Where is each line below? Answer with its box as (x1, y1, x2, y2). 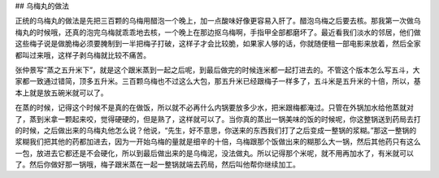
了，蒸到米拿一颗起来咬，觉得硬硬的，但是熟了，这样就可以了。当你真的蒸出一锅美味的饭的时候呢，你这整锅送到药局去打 (15, 114, 421, 124)
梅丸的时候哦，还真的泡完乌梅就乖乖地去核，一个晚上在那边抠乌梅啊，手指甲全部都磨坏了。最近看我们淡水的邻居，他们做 (15, 27, 421, 37)
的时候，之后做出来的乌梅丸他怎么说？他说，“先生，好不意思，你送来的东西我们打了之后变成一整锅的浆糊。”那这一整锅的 (15, 125, 417, 135)
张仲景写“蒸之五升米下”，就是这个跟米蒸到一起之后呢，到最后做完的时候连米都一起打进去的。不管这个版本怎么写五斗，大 (15, 65, 420, 75)
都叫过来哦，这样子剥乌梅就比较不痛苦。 (15, 50, 150, 60)
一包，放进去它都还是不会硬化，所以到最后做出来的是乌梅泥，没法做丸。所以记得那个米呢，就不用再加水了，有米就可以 (15, 148, 414, 158)
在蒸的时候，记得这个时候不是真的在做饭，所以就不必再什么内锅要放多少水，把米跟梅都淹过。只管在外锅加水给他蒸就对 (15, 102, 414, 113)
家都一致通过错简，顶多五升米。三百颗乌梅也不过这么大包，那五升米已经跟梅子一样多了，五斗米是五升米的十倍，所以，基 (15, 76, 421, 86)
